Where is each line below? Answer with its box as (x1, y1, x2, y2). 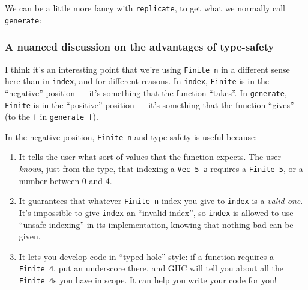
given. (19, 230, 41, 242)
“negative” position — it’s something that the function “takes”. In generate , (5, 86, 287, 99)
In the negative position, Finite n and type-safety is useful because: (5, 130, 258, 143)
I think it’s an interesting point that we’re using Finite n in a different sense (5, 63, 290, 75)
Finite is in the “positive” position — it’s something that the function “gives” (5, 98, 294, 111)
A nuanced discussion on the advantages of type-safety (5, 39, 274, 54)
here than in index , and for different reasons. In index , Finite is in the (5, 75, 270, 87)
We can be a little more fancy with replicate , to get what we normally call (5, 2, 285, 14)
